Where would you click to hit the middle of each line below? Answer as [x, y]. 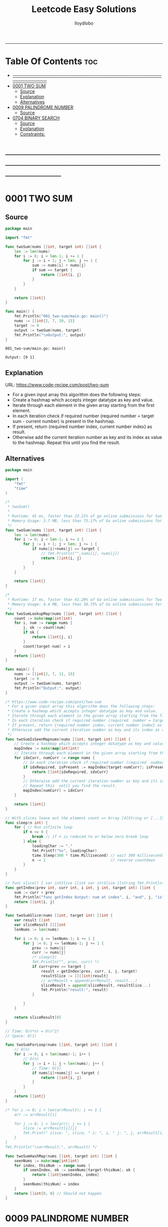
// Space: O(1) [21, 1036]
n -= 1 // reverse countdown [93, 860]
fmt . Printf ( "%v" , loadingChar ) [64, 851]
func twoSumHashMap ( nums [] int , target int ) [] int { [61, 1156]
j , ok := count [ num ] [44, 628]
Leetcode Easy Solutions [84, 9]
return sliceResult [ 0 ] [38, 1017]
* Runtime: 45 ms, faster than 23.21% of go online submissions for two [85, 516]
